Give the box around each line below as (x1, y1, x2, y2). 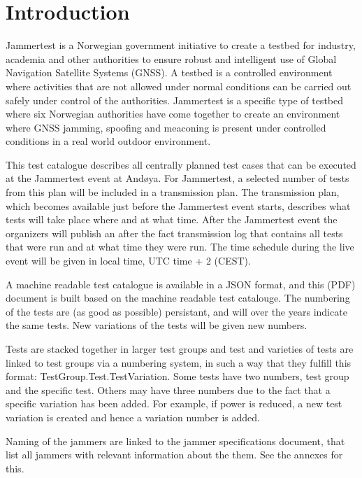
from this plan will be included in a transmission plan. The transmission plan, (6, 185, 340, 199)
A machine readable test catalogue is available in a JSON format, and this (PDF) (6, 276, 356, 291)
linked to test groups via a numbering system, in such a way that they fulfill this (6, 355, 352, 370)
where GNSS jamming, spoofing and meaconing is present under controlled (6, 120, 326, 134)
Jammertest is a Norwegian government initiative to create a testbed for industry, (6, 38, 356, 52)
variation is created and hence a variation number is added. (6, 409, 260, 424)
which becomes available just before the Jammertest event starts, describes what (6, 198, 351, 213)
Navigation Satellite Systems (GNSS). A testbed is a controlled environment (6, 65, 333, 80)
